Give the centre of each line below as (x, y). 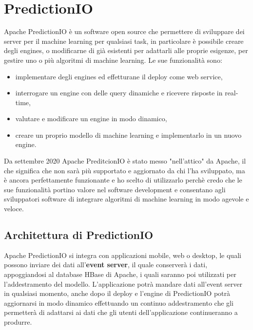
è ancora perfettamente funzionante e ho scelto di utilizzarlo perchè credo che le (123, 180)
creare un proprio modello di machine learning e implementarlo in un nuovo (128, 135)
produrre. (18, 321)
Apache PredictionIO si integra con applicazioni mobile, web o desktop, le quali (123, 255)
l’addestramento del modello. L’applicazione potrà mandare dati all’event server (123, 284)
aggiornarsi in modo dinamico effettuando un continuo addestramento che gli (119, 302)
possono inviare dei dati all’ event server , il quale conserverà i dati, (106, 265)
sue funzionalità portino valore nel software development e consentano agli (115, 189)
